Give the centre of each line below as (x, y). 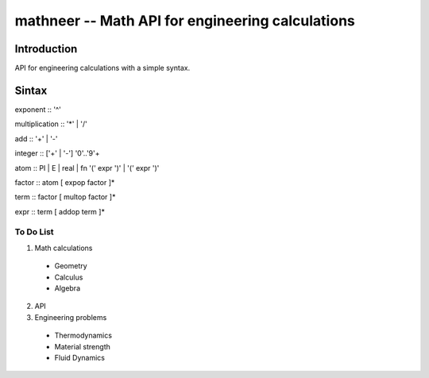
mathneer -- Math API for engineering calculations (185, 21)
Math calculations (64, 248)
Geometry (71, 266)
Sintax (31, 90)
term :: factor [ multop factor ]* (65, 197)
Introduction (46, 49)
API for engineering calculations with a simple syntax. (102, 68)
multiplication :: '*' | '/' (51, 124)
